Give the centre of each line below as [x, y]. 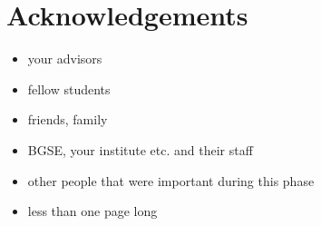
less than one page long [92, 211]
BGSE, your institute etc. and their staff [140, 149]
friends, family [68, 119]
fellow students [69, 88]
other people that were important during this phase [171, 180]
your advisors [65, 59]
